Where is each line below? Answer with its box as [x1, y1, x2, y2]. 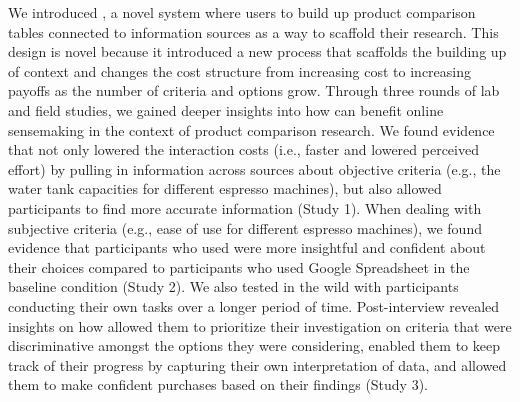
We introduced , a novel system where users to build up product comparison [8, 2, 476, 22]
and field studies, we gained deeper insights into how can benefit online [8, 99, 444, 120]
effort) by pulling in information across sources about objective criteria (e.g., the [8, 158, 501, 179]
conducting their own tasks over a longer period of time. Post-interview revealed [8, 295, 500, 316]
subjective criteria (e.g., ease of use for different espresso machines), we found [8, 217, 482, 238]
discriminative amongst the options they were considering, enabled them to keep [8, 335, 500, 356]
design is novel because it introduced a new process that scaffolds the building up [8, 41, 507, 62]
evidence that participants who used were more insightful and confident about [8, 237, 486, 258]
